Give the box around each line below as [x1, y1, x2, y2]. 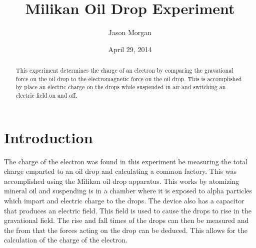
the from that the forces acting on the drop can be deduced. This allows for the [4, 224, 247, 235]
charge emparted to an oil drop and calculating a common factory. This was [4, 166, 237, 176]
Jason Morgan [108, 27, 152, 38]
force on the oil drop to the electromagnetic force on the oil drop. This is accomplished [15, 74, 242, 83]
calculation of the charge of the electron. [4, 234, 128, 245]
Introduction [4, 127, 93, 147]
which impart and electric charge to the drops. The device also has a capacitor [4, 195, 244, 206]
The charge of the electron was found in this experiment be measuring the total [4, 156, 248, 166]
